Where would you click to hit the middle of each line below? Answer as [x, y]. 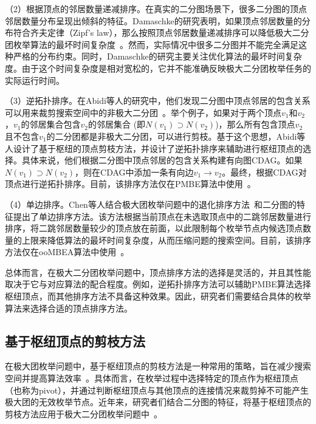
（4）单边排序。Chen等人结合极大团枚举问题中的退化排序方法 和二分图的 [151, 204]
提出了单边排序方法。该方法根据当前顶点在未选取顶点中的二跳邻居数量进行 [162, 216]
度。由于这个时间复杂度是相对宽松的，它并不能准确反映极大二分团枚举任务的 [158, 68]
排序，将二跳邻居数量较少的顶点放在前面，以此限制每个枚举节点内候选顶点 [154, 228]
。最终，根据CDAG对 [264, 172]
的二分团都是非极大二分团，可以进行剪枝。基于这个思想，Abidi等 [176, 136]
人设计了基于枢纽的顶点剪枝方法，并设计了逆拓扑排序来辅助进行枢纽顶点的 [154, 148]
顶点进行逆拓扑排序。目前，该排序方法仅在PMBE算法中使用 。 [130, 184]
